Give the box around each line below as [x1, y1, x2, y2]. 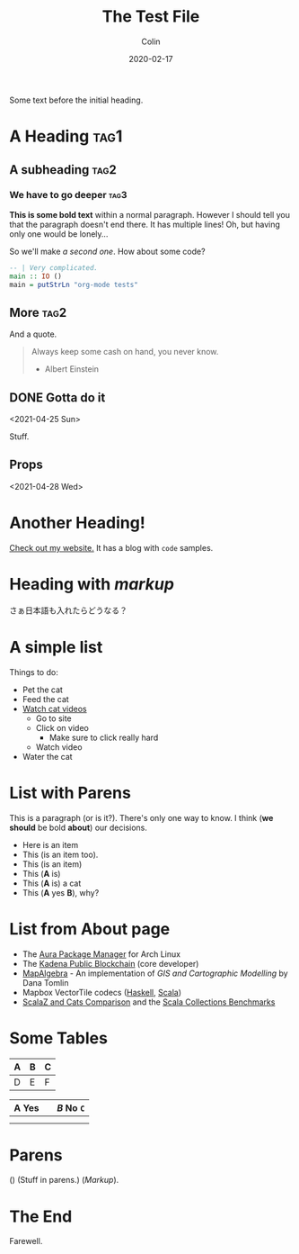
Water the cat [22, 751, 74, 762]
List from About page [9, 918, 171, 939]
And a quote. [9, 329, 57, 339]
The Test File [101, 6, 200, 27]
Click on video [35, 722, 90, 733]
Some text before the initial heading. [9, 95, 144, 105]
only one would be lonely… [9, 228, 109, 239]
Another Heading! [9, 513, 145, 533]
